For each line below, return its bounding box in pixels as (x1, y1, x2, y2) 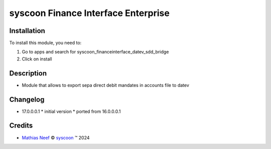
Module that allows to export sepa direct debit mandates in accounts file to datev (22, 82, 189, 88)
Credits (9, 121, 33, 130)
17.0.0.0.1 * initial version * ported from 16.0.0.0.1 (22, 108, 121, 114)
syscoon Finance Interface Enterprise (9, 7, 170, 18)
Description (9, 69, 47, 77)
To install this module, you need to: (9, 40, 82, 46)
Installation (9, 26, 45, 35)
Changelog (9, 95, 45, 103)
